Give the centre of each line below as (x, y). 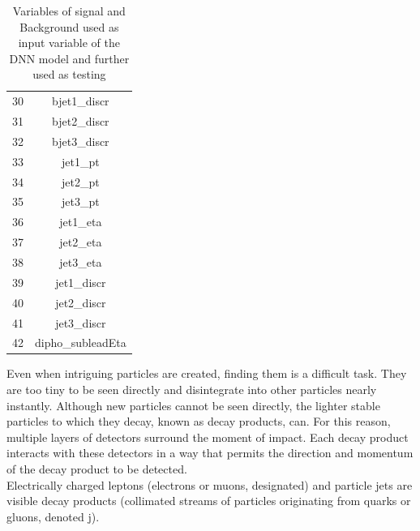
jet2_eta (81, 242)
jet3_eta (81, 261)
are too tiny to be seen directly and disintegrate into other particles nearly (192, 390)
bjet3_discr (81, 141)
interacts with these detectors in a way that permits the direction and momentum (210, 453)
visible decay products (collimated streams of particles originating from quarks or (209, 501)
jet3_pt (81, 201)
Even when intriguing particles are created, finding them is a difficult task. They (207, 373)
